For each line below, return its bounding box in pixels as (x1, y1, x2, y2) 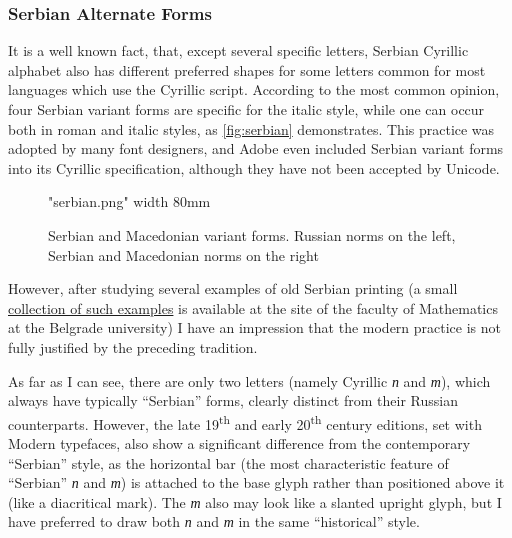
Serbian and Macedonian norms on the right (48, 244, 319, 265)
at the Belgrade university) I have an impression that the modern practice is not (8, 317, 502, 338)
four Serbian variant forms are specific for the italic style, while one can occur (8, 99, 485, 119)
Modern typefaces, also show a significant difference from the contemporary (8, 432, 471, 453)
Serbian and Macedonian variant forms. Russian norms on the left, (48, 224, 456, 245)
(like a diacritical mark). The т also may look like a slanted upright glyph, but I (8, 491, 502, 512)
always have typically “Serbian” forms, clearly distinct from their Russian (8, 390, 458, 411)
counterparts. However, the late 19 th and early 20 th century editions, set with (8, 410, 482, 434)
